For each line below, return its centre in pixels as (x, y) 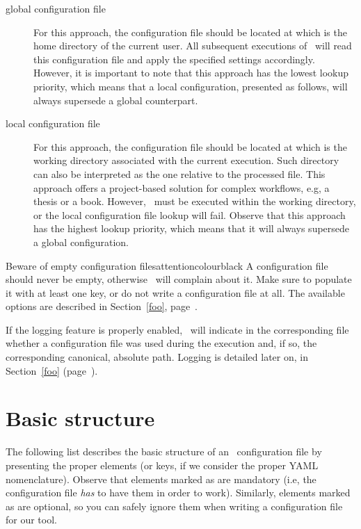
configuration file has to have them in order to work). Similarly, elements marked (178, 493)
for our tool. (31, 520)
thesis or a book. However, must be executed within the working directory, (195, 201)
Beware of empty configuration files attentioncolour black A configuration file (167, 265)
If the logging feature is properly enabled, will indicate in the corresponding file (177, 329)
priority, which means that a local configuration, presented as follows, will (191, 86)
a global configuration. (81, 242)
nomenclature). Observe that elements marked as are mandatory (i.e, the (161, 479)
